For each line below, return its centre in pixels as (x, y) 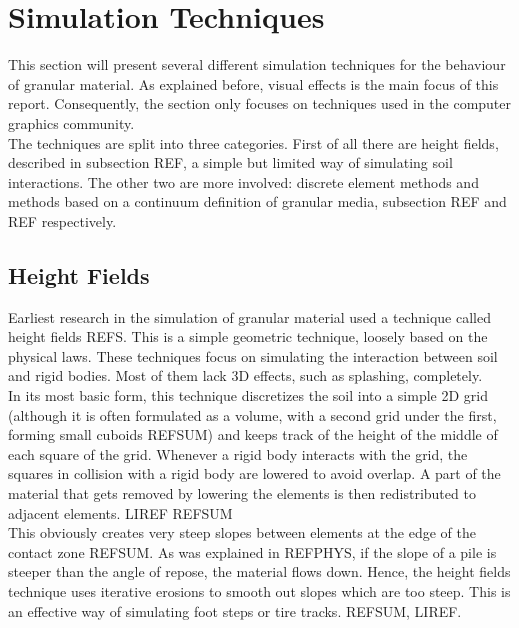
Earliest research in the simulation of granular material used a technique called (249, 316)
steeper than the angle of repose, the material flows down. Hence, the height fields (259, 571)
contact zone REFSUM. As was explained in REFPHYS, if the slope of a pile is (252, 551)
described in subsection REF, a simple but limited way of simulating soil (230, 162)
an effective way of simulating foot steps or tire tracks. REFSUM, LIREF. (235, 610)
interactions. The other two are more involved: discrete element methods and (243, 181)
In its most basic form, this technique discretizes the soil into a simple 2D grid (248, 395)
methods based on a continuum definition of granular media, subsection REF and (257, 201)
